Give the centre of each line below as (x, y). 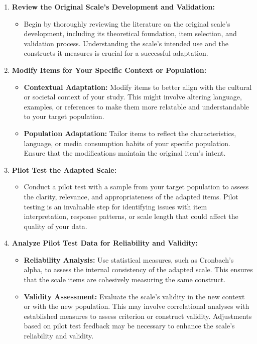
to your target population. (64, 116)
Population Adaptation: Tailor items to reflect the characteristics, (130, 133)
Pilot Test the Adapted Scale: (64, 169)
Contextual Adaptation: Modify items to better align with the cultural (138, 87)
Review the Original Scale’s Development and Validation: (113, 7)
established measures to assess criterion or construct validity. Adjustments (138, 316)
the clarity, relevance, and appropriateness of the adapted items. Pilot (131, 196)
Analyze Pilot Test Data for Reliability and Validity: (105, 243)
